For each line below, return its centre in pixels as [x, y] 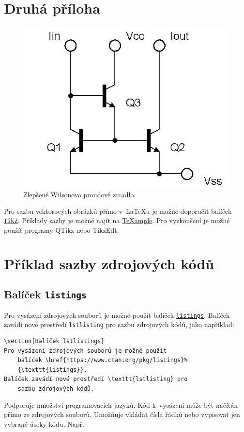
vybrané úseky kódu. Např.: [45, 423]
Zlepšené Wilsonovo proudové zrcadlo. [80, 195]
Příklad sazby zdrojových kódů [109, 263]
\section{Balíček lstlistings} [54, 341]
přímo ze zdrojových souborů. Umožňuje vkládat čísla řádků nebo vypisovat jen [122, 414]
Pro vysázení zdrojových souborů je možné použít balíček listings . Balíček [117, 315]
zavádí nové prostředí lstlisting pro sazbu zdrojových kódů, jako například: [119, 324]
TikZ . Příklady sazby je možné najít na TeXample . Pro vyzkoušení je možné [117, 220]
